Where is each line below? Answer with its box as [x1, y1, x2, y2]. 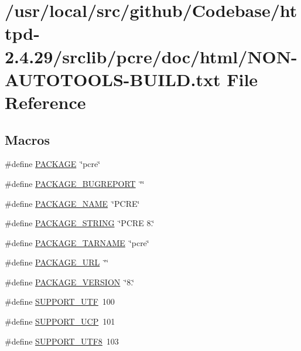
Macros [5, 130, 50, 148]
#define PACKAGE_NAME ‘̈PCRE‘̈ [5, 197, 140, 209]
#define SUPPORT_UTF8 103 [5, 335, 119, 347]
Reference [5, 90, 86, 114]
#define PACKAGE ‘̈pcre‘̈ [5, 158, 101, 170]
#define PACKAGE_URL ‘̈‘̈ [5, 256, 109, 268]
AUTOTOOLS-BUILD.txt [5, 67, 221, 91]
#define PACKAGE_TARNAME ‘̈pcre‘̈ [5, 236, 149, 248]
